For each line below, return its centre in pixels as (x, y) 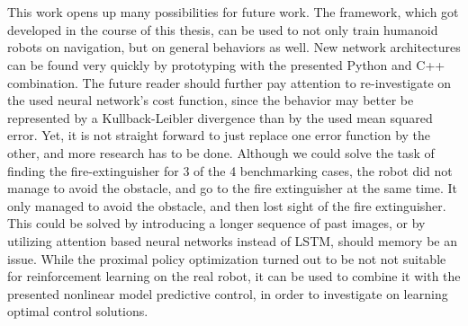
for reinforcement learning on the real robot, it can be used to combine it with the (234, 276)
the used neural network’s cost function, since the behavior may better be (211, 100)
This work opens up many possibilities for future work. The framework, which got (233, 12)
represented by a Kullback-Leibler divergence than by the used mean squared (220, 117)
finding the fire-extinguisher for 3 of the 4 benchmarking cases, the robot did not (230, 170)
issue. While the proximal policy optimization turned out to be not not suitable (227, 258)
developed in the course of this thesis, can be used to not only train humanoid (223, 29)
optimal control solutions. (78, 311)
